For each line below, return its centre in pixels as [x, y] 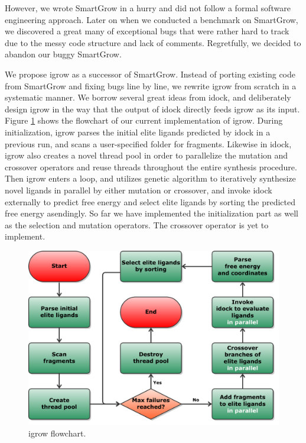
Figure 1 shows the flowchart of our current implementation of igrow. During [144, 120]
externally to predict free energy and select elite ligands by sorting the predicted [150, 201]
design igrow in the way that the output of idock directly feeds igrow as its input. [152, 109]
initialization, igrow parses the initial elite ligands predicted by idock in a [138, 132]
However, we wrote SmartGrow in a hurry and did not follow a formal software [148, 8]
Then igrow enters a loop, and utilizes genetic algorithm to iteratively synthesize [150, 178]
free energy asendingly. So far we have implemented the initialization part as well [152, 213]
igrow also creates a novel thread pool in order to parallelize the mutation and [147, 155]
